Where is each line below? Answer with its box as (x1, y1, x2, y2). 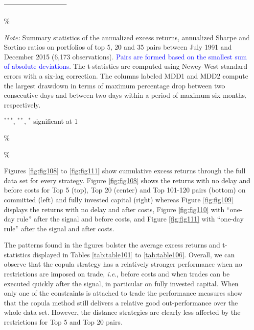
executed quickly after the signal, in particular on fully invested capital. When (4, 278, 239, 288)
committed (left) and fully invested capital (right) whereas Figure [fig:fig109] (4, 194, 233, 204)
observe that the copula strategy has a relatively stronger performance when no (4, 259, 242, 269)
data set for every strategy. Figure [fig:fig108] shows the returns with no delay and (4, 175, 251, 185)
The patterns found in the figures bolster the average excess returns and (4, 240, 220, 250)
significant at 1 (33, 116, 78, 126)
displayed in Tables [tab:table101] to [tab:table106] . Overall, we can (32, 249, 235, 259)
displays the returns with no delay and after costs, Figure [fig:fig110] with (4, 204, 225, 214)
